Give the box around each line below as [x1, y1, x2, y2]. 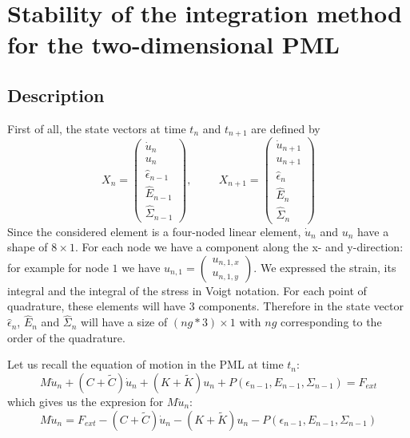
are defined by [251, 120, 320, 136]
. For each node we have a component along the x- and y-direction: [74, 239, 404, 255]
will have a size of [81, 314, 168, 330]
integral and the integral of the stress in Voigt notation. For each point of [7, 282, 367, 298]
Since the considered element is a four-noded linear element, [7, 223, 301, 239]
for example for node [7, 258, 109, 275]
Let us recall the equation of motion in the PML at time [7, 356, 284, 373]
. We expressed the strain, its [253, 258, 396, 275]
